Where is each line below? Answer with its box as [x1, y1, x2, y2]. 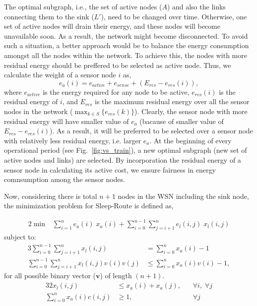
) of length [100, 270, 132, 281]
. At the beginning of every [149, 135, 232, 145]
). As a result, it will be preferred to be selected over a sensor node [50, 125, 253, 136]
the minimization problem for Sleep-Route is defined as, [4, 200, 174, 211]
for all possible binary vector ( [4, 270, 96, 281]
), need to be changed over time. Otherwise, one [101, 11, 247, 21]
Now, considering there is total [4, 190, 97, 201]
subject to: [4, 232, 36, 242]
